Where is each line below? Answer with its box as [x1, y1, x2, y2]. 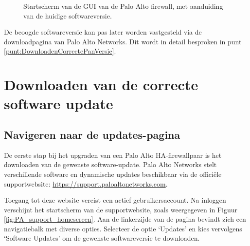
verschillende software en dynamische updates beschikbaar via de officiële [4, 169, 222, 179]
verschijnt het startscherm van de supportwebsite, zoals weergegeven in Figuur [4, 204, 237, 214]
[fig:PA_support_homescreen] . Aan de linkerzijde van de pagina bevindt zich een [4, 214, 246, 224]
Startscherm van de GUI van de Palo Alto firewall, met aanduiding [23, 1, 223, 11]
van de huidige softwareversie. [23, 10, 112, 20]
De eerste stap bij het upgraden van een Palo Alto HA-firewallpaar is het [4, 150, 222, 160]
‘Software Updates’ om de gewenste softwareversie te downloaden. [4, 233, 200, 243]
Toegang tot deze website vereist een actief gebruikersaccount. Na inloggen [4, 195, 226, 205]
